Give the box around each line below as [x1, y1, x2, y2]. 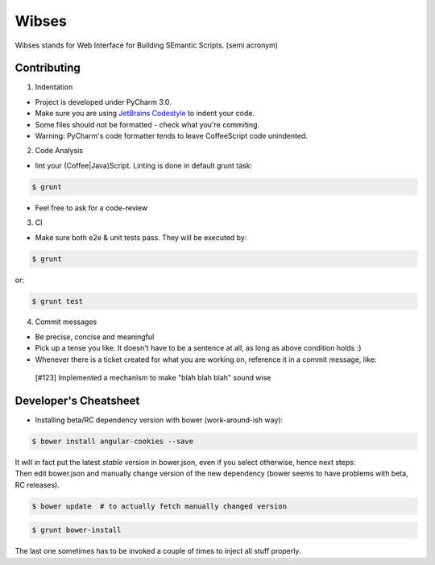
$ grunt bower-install [31, 526, 122, 535]
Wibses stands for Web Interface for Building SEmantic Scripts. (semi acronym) [14, 40, 278, 50]
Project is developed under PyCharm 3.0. [35, 97, 172, 106]
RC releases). [14, 480, 60, 489]
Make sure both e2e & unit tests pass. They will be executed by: [35, 232, 247, 242]
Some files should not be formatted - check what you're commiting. [35, 119, 260, 129]
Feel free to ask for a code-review [35, 202, 148, 213]
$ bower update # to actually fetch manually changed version [31, 501, 288, 511]
